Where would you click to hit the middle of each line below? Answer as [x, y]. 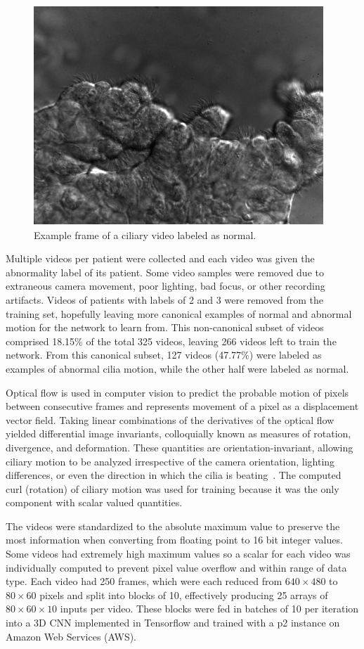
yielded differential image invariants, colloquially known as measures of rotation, [178, 433]
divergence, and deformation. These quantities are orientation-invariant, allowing [180, 447]
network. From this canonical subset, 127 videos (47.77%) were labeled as [164, 355]
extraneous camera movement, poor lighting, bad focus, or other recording [165, 286]
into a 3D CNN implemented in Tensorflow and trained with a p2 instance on [173, 623]
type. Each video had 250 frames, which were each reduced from [144, 581]
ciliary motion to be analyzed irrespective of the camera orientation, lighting [170, 461]
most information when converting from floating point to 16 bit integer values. [174, 540]
